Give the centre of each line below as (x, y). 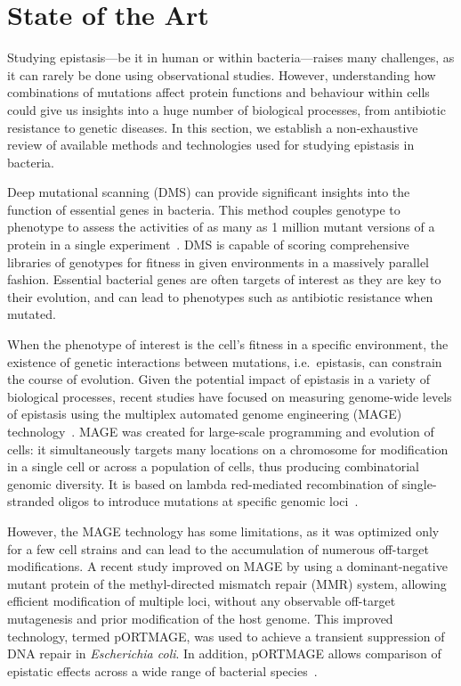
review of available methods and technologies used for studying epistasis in (211, 145)
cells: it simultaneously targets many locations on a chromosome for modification (228, 449)
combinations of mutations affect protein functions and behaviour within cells (218, 92)
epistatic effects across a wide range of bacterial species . (162, 670)
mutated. (32, 314)
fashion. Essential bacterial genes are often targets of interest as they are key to (224, 279)
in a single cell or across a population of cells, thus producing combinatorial (213, 466)
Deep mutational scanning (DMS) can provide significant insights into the (209, 192)
